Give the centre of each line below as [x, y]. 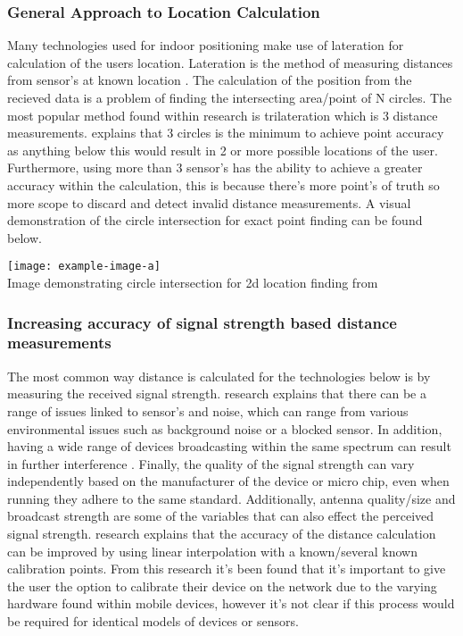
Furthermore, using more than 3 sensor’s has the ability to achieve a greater [215, 167]
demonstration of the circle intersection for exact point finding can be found [215, 220]
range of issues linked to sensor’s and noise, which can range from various [208, 410]
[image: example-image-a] [84, 267]
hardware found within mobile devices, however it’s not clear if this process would [231, 603]
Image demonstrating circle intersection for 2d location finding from [193, 282]
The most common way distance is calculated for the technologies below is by [219, 376]
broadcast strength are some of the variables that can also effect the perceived [221, 516]
